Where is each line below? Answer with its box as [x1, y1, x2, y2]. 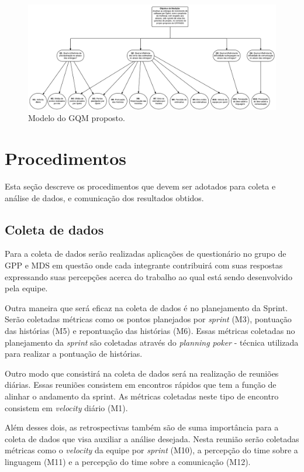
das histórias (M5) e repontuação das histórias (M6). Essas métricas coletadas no [5, 324, 295, 336]
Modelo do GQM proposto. [28, 112, 125, 124]
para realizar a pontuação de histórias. [5, 347, 143, 360]
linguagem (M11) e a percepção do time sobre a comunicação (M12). [5, 455, 251, 467]
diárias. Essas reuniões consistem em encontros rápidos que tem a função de [5, 378, 277, 391]
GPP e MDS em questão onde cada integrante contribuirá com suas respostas [5, 259, 283, 271]
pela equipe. [5, 282, 48, 294]
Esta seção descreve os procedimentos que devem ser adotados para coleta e [5, 180, 276, 192]
